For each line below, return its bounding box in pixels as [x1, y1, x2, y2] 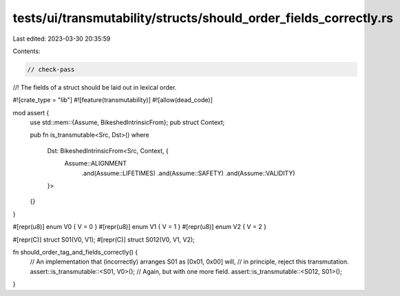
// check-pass [27, 66, 75, 73]
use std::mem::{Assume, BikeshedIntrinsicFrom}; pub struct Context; [30, 118, 225, 127]
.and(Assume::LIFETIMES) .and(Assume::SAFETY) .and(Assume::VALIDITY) [81, 169, 295, 177]
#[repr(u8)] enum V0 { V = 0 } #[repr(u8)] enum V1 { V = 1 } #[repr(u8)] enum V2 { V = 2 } [12, 223, 266, 231]
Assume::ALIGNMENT [64, 159, 127, 168]
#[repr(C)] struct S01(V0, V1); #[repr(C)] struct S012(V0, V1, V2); [12, 235, 196, 244]
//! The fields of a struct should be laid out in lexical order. [12, 83, 177, 91]
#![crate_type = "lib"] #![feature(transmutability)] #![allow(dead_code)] [12, 96, 213, 104]
